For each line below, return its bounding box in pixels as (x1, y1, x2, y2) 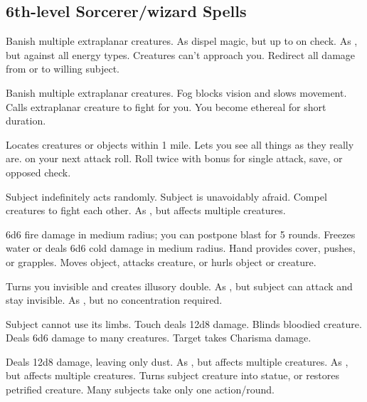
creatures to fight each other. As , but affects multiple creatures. (6, 203, 286, 218)
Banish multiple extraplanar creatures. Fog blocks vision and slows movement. (6, 85, 347, 100)
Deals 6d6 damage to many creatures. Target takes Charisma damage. (6, 330, 312, 345)
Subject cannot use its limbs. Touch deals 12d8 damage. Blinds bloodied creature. (6, 316, 362, 331)
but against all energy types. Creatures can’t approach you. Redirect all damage (6, 47, 356, 62)
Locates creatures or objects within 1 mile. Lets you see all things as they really (6, 137, 354, 152)
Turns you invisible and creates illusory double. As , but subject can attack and (6, 278, 353, 293)
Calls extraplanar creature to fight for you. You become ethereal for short (6, 99, 326, 114)
